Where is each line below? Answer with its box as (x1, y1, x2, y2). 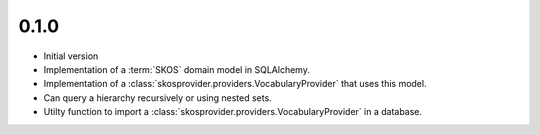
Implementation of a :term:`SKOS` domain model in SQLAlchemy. (43, 63, 310, 75)
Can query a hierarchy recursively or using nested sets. (43, 91, 272, 104)
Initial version (43, 50, 99, 62)
